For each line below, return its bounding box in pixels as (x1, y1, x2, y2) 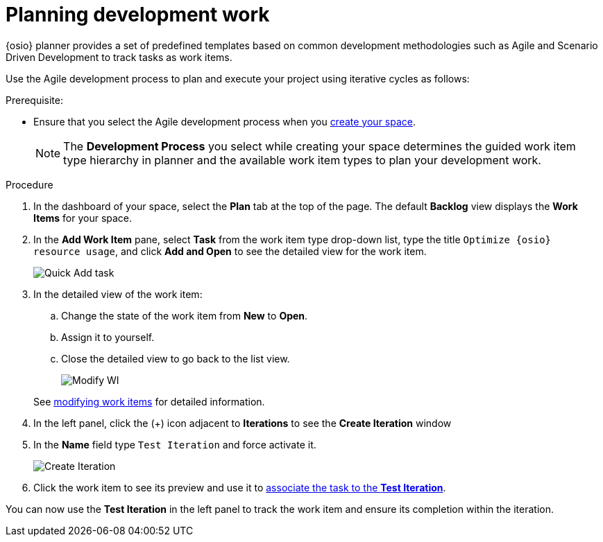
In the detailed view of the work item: (33, 288, 203, 300)
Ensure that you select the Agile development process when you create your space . (33, 115, 416, 128)
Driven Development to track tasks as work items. (6, 51, 232, 63)
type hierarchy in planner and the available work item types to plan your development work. (63, 152, 541, 167)
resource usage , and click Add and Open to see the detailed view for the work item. (33, 245, 427, 257)
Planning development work (6, 3, 270, 26)
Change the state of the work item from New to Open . (61, 309, 308, 322)
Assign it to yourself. (61, 331, 155, 343)
